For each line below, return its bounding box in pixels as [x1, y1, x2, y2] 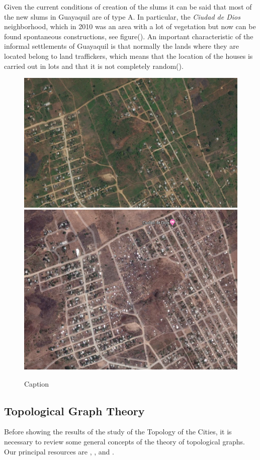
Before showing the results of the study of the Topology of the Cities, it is [4, 426, 232, 437]
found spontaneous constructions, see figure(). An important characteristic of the [4, 31, 253, 41]
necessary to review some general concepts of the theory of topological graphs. [4, 436, 245, 447]
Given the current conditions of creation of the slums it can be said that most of [4, 2, 252, 12]
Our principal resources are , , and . [4, 446, 114, 456]
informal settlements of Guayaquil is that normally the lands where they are [4, 41, 239, 51]
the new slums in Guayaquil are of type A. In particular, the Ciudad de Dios [4, 11, 240, 22]
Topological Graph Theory [4, 403, 145, 418]
